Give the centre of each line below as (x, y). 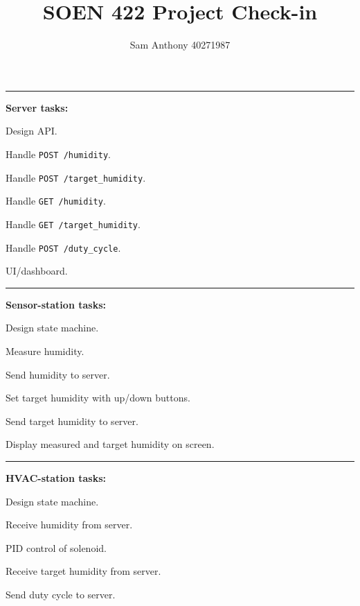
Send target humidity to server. (72, 421)
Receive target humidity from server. (83, 571)
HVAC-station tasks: (56, 477)
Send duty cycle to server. (61, 594)
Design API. (31, 131)
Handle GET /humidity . (56, 201)
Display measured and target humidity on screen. (110, 444)
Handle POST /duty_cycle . (63, 247)
